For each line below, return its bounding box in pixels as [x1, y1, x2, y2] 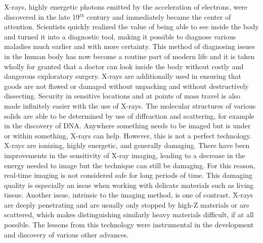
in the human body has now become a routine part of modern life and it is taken [4, 51, 255, 61]
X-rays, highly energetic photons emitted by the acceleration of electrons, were [4, 2, 248, 12]
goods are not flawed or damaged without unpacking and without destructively [4, 80, 249, 91]
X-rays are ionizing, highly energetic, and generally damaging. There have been [4, 140, 250, 151]
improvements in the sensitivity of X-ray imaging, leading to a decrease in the [4, 150, 245, 160]
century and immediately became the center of [86, 11, 231, 22]
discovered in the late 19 [4, 11, 80, 22]
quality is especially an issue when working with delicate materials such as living [4, 179, 254, 190]
